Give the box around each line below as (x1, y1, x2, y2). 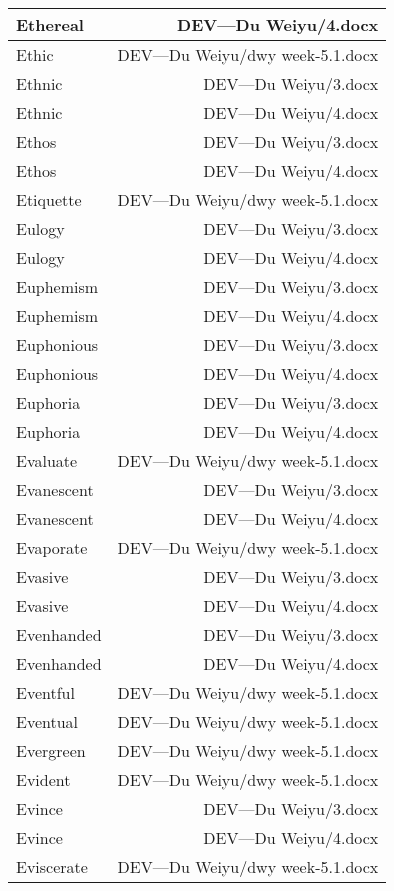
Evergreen (16, 739, 86, 762)
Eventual (16, 710, 79, 733)
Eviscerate (16, 855, 88, 878)
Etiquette (16, 188, 82, 211)
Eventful (16, 681, 75, 704)
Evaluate (16, 449, 78, 472)
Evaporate (16, 536, 88, 559)
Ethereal (16, 13, 84, 36)
